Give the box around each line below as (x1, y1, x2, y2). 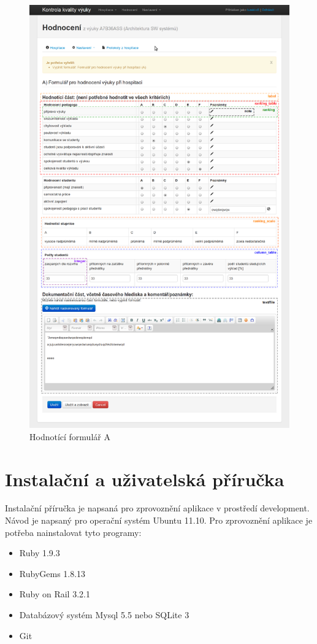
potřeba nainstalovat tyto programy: (5, 526, 142, 538)
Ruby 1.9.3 (19, 546, 60, 559)
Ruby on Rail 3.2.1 (19, 588, 90, 600)
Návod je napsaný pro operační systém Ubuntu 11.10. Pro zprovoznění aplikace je (5, 514, 313, 527)
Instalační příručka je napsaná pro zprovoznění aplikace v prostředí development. (5, 502, 310, 514)
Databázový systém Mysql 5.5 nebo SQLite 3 (19, 608, 189, 621)
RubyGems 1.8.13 (19, 567, 86, 580)
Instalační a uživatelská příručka (5, 466, 285, 491)
